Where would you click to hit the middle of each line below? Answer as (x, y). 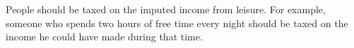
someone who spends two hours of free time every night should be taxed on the (177, 23)
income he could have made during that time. (104, 37)
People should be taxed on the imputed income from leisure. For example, (166, 9)
